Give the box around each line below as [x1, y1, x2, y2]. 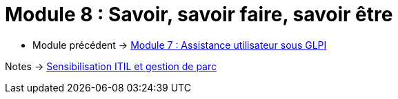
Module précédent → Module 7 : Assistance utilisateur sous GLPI [32, 38, 327, 51]
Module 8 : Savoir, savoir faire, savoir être [5, 3, 393, 26]
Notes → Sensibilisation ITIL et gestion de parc [5, 60, 217, 72]
